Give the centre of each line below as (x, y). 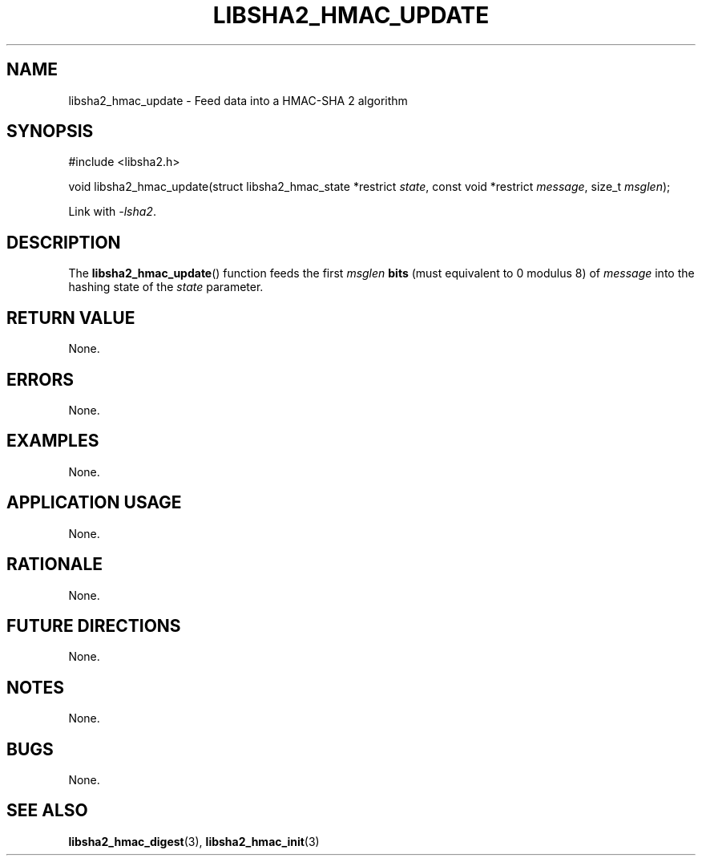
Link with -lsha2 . (112, 212)
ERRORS (40, 379)
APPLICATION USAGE (94, 503)
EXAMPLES (53, 441)
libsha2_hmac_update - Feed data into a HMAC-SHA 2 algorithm (238, 100)
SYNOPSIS (50, 132)
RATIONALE (55, 565)
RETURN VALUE (71, 318)
